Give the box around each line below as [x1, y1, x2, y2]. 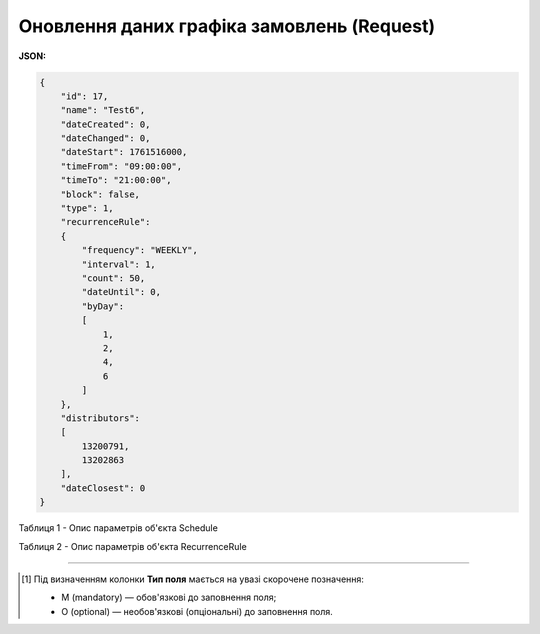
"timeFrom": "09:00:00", [60, 160, 183, 172]
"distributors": [60, 412, 140, 424]
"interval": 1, [81, 258, 157, 270]
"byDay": [81, 300, 125, 312]
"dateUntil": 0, [81, 286, 162, 298]
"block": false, [60, 188, 140, 200]
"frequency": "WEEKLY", [81, 245, 199, 256]
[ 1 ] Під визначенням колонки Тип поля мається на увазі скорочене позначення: [21, 573, 365, 585]
